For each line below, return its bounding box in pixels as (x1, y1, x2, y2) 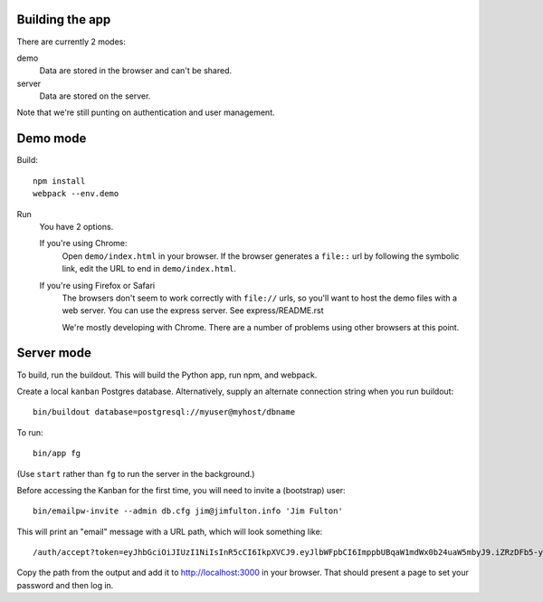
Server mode (16, 345, 92, 361)
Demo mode (16, 131, 87, 147)
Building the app (16, 12, 111, 27)
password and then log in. (16, 579, 114, 590)
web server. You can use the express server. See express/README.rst (62, 305, 325, 316)
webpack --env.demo (33, 188, 119, 199)
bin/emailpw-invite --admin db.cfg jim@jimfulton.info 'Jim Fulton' (33, 506, 343, 516)
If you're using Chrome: (39, 238, 128, 249)
